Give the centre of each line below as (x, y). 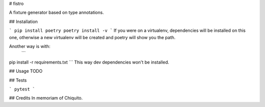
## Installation (23, 21)
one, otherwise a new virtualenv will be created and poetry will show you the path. (92, 37)
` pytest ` (22, 89)
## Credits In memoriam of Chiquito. (46, 98)
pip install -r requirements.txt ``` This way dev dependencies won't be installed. (89, 62)
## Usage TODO (26, 71)
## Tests (18, 80)
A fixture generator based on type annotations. (56, 13)
